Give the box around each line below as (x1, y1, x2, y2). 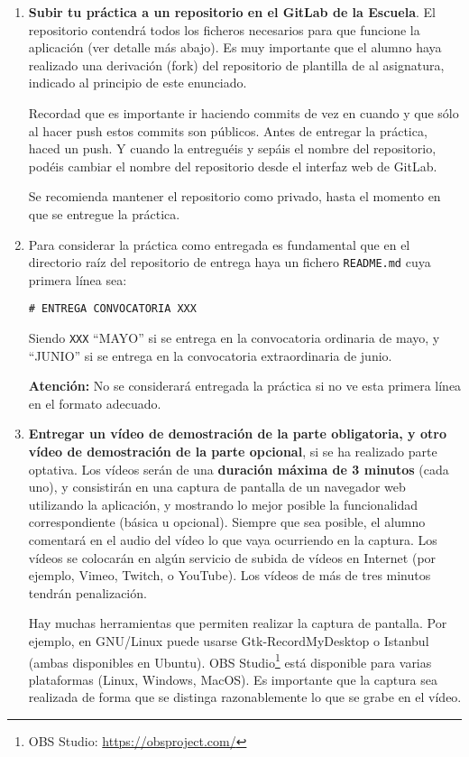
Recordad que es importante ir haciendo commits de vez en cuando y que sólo (28, 103, 459, 122)
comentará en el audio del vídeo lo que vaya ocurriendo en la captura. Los (28, 531, 437, 549)
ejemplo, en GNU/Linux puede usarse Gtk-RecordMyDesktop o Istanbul (28, 632, 429, 650)
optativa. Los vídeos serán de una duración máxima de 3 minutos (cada (28, 459, 449, 478)
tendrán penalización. (28, 583, 147, 602)
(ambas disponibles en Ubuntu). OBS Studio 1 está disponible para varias (28, 650, 432, 671)
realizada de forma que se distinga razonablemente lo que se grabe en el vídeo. (28, 688, 462, 706)
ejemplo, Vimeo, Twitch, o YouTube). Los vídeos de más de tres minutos (28, 566, 431, 585)
